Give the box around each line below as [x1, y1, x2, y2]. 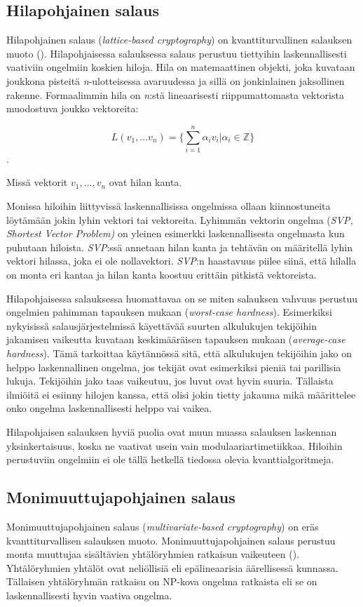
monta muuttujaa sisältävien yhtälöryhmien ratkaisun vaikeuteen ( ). [6, 547, 300, 561]
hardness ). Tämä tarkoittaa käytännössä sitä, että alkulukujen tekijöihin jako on [6, 346, 352, 361]
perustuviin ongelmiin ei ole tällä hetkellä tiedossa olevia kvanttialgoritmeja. [6, 452, 334, 467]
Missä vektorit [6, 175, 68, 189]
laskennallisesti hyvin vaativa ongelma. [6, 587, 172, 602]
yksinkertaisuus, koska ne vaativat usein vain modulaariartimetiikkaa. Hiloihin [6, 438, 343, 453]
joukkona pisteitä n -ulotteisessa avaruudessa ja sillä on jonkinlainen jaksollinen [6, 73, 345, 88]
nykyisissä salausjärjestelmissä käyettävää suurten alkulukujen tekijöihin [6, 318, 317, 333]
